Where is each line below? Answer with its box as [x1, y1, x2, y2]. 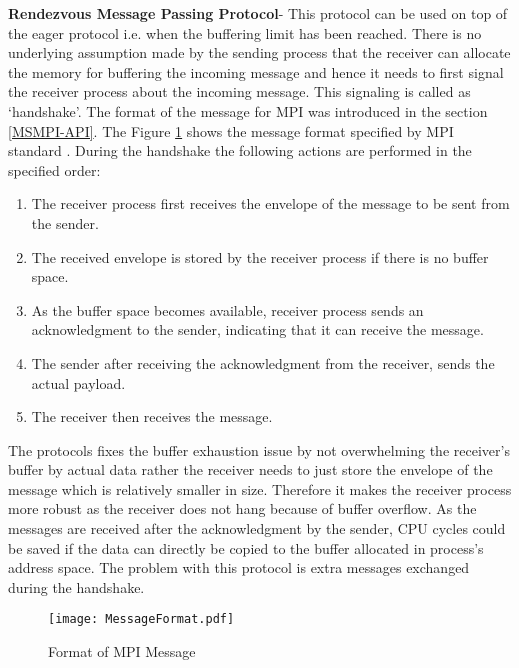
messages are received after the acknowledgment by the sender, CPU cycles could [8, 518, 506, 539]
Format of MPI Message [48, 641, 196, 662]
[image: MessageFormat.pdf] [48, 612, 235, 627]
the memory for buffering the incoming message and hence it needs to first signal [8, 61, 504, 82]
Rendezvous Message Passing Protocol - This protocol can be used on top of [8, 3, 508, 23]
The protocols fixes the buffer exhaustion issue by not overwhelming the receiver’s [8, 439, 510, 460]
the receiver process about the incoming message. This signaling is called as [8, 81, 471, 102]
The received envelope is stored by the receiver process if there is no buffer [31, 246, 489, 267]
